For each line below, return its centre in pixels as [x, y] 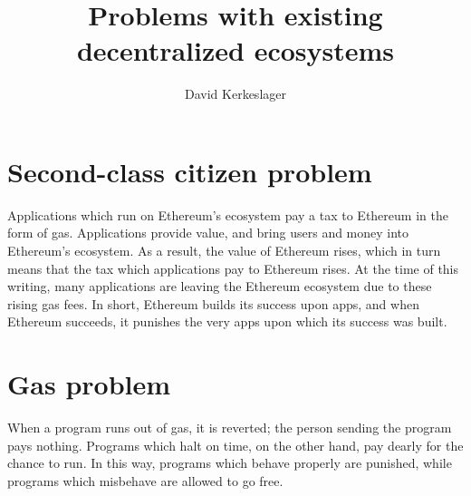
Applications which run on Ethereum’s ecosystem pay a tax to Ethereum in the [228, 214]
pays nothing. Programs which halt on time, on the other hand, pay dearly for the [235, 445]
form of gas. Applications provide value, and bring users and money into [208, 233]
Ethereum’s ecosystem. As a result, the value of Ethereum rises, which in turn [224, 251]
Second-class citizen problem [190, 171]
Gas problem [89, 384]
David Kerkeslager [235, 94]
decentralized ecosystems [235, 50]
